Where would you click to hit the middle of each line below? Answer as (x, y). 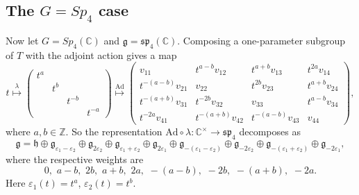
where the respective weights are (75, 159)
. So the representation (114, 132)
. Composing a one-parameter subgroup (261, 40)
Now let (22, 40)
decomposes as (270, 132)
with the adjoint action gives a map (101, 54)
